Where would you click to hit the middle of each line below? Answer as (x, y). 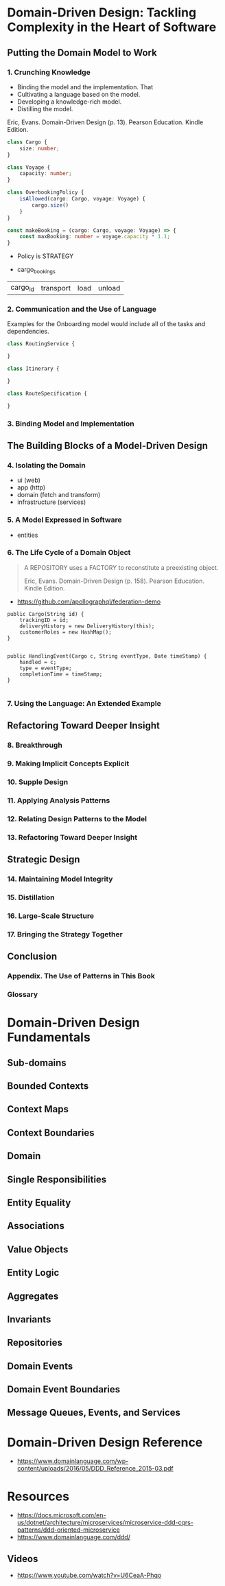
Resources (38, 1496)
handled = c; (38, 662)
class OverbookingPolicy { (46, 193)
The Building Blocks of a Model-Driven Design (107, 445)
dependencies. (28, 332)
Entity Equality (39, 1203)
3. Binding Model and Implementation (71, 424)
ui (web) (29, 480)
